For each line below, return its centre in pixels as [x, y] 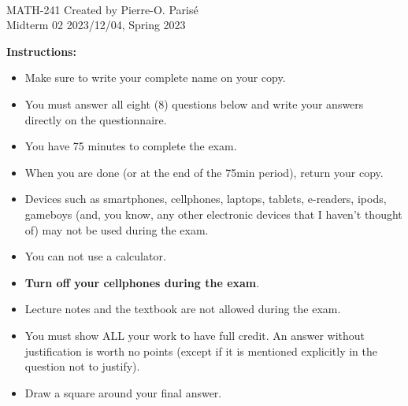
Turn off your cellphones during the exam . [142, 282]
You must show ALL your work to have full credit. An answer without [195, 335]
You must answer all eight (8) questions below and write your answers [194, 103]
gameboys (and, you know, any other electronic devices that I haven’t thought [213, 214]
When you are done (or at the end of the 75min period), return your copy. [204, 172]
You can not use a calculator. [95, 256]
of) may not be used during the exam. [117, 229]
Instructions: [41, 51]
